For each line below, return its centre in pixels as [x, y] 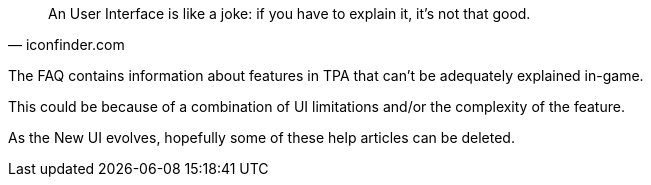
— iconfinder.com [66, 44]
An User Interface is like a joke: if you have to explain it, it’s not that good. [289, 13]
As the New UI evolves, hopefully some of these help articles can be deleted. [261, 137]
